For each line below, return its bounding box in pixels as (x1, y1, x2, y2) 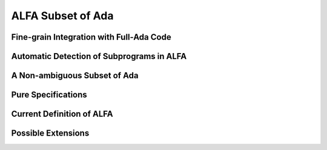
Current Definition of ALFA (11, 109, 113, 119)
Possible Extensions (11, 128, 90, 139)
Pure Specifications (11, 90, 87, 100)
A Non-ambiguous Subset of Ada (11, 70, 139, 81)
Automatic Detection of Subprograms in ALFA (11, 51, 187, 61)
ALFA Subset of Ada (11, 9, 114, 22)
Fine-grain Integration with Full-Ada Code (11, 32, 172, 42)
